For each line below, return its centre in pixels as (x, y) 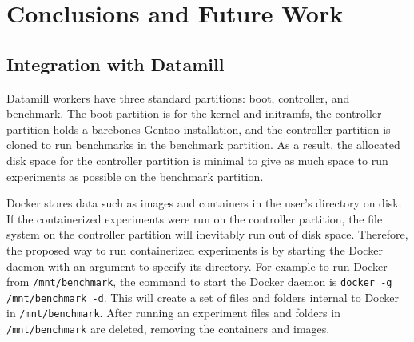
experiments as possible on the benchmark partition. (135, 176)
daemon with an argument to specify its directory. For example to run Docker (197, 266)
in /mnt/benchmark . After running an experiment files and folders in (173, 313)
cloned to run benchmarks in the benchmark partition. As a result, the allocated (203, 145)
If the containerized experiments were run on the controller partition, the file (195, 218)
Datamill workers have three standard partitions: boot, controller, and (178, 97)
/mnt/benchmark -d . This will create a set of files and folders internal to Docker (203, 297)
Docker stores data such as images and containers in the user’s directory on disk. (204, 203)
